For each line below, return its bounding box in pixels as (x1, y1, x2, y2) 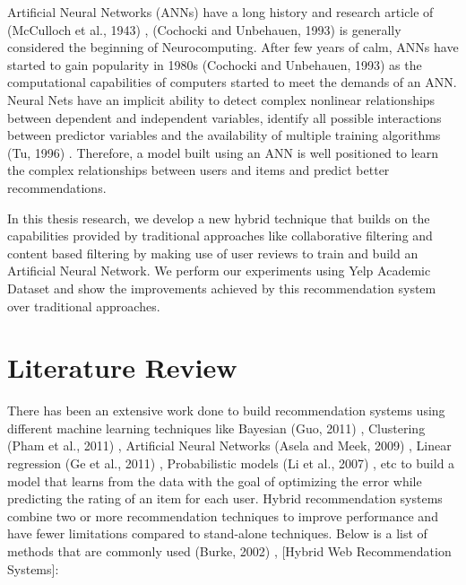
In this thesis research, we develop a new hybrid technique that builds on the (7, 208, 430, 227)
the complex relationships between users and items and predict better (7, 161, 390, 179)
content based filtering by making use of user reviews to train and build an (7, 243, 419, 262)
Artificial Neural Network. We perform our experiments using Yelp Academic (7, 261, 431, 280)
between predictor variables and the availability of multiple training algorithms (7, 126, 441, 144)
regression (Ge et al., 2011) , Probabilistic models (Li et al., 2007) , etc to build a (7, 454, 455, 472)
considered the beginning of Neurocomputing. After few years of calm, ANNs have (7, 38, 459, 57)
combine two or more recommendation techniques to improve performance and (7, 506, 438, 525)
